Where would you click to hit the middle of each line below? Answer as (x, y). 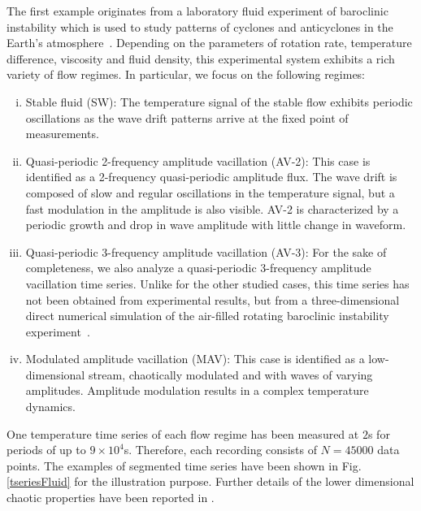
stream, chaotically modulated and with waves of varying (230, 374)
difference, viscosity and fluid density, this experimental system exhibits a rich (201, 58)
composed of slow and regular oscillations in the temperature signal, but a (210, 192)
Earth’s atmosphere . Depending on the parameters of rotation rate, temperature (209, 43)
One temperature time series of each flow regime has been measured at (183, 433)
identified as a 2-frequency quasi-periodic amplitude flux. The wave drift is (211, 177)
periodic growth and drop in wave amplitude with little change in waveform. (216, 225)
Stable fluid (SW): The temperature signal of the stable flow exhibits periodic (219, 101)
